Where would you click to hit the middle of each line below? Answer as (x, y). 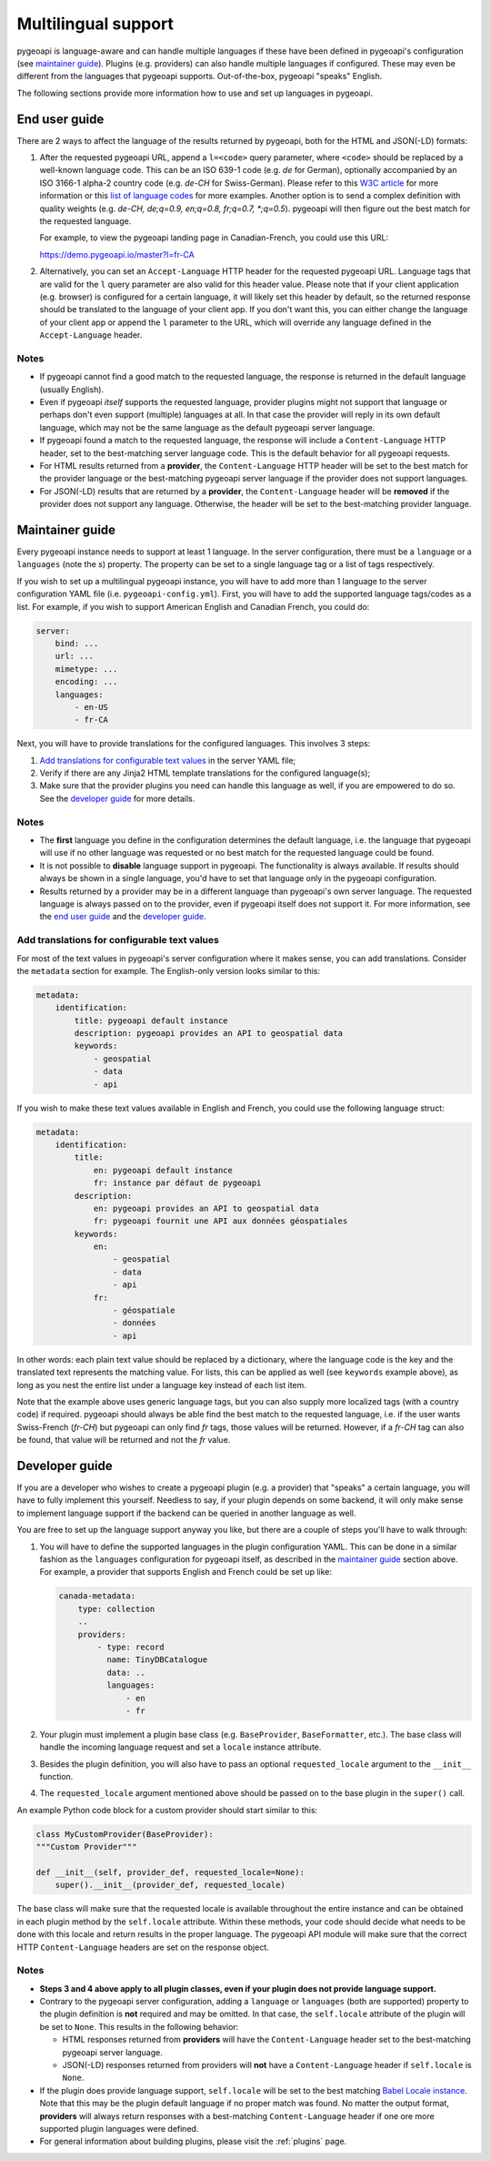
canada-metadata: (97, 1596)
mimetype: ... (86, 669)
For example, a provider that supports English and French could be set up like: (185, 1572)
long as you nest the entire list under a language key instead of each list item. (161, 1385)
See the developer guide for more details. (117, 798)
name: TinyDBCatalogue (157, 1660)
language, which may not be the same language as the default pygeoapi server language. (207, 427)
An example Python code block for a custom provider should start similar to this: (167, 1810)
